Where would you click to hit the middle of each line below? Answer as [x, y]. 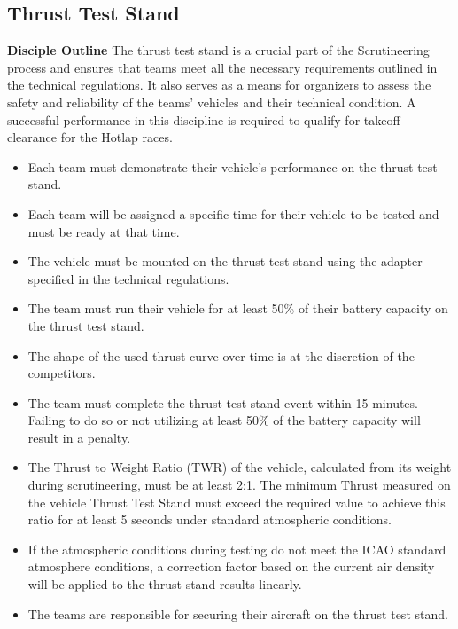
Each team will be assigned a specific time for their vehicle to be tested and [233, 213]
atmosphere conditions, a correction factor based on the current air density [231, 566]
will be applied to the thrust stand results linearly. [165, 584]
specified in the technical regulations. [128, 278]
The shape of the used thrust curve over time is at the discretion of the [221, 355]
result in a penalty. [79, 437]
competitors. [62, 373]
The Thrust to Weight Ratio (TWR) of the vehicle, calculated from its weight [240, 467]
